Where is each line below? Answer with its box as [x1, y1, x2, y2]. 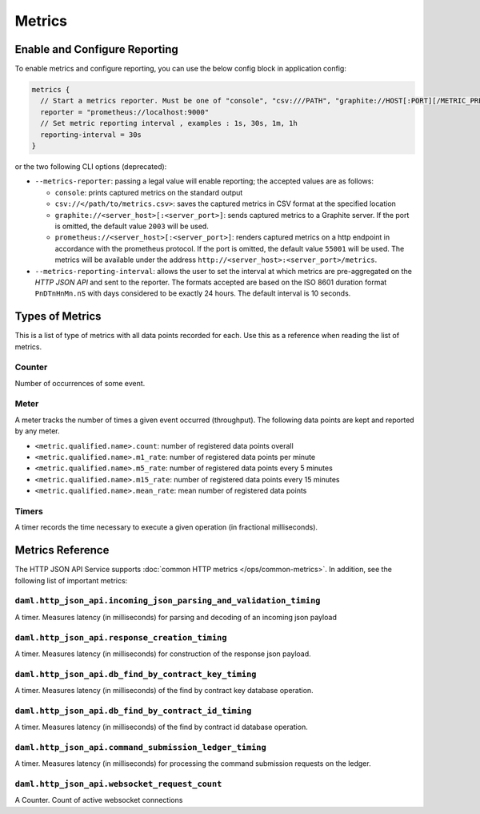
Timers [14, 506, 43, 517]
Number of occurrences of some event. [14, 378, 146, 388]
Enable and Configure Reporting [14, 42, 179, 56]
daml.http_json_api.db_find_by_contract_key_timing [14, 669, 257, 679]
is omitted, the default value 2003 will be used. [54, 221, 210, 231]
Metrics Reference [14, 543, 110, 557]
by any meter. [14, 426, 60, 436]
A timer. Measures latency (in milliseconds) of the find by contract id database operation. [14, 722, 308, 732]
